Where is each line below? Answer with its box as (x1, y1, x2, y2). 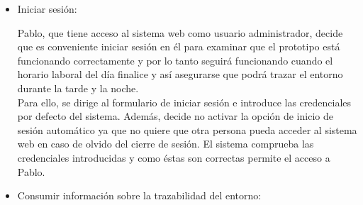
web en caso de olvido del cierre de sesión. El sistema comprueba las (17, 136, 314, 151)
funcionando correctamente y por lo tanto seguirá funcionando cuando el (17, 52, 333, 67)
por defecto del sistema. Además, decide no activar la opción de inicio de (17, 109, 333, 123)
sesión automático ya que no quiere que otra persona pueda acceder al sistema (17, 122, 357, 137)
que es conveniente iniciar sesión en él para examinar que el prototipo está (17, 39, 340, 54)
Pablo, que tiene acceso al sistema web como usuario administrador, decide (17, 25, 343, 40)
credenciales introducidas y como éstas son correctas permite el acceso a (17, 150, 330, 165)
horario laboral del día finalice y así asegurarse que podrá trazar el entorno (17, 67, 343, 82)
